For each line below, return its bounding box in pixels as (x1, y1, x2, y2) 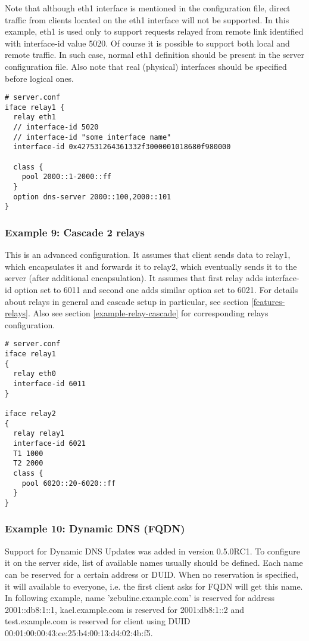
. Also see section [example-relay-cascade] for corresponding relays (28, 307, 269, 319)
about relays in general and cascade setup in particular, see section (5, 295, 249, 307)
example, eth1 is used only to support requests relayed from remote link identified (5, 25, 304, 38)
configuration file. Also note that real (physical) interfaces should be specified (5, 60, 287, 72)
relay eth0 (13, 369, 56, 378)
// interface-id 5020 (13, 123, 99, 132)
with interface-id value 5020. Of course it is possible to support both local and (5, 36, 290, 49)
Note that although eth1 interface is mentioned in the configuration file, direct (5, 2, 291, 14)
